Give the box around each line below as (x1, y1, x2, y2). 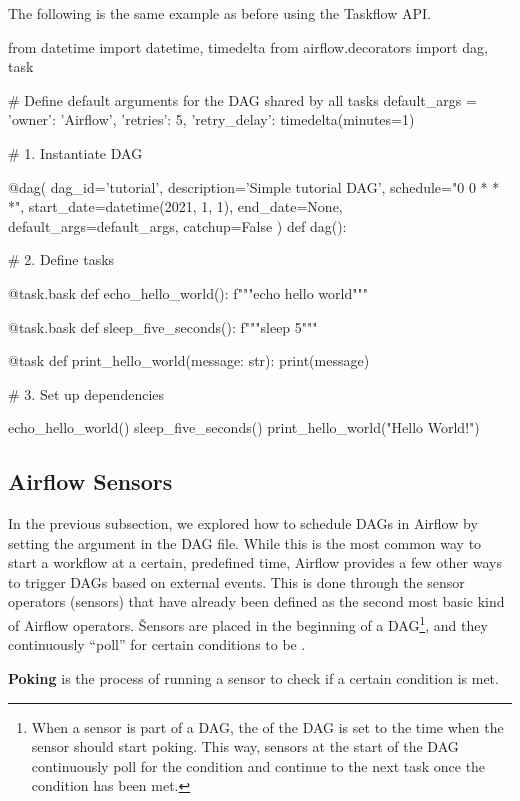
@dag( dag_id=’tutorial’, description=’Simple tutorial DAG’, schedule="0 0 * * (8, 176, 500, 197)
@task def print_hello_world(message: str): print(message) (8, 350, 370, 371)
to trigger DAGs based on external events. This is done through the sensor (8, 571, 465, 592)
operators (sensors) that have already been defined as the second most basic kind (8, 591, 505, 612)
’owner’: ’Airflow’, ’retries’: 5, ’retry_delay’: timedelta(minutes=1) (8, 109, 415, 130)
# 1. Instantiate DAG (8, 142, 143, 163)
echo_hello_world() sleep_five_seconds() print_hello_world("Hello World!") (8, 417, 480, 438)
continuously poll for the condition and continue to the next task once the (31, 755, 486, 776)
